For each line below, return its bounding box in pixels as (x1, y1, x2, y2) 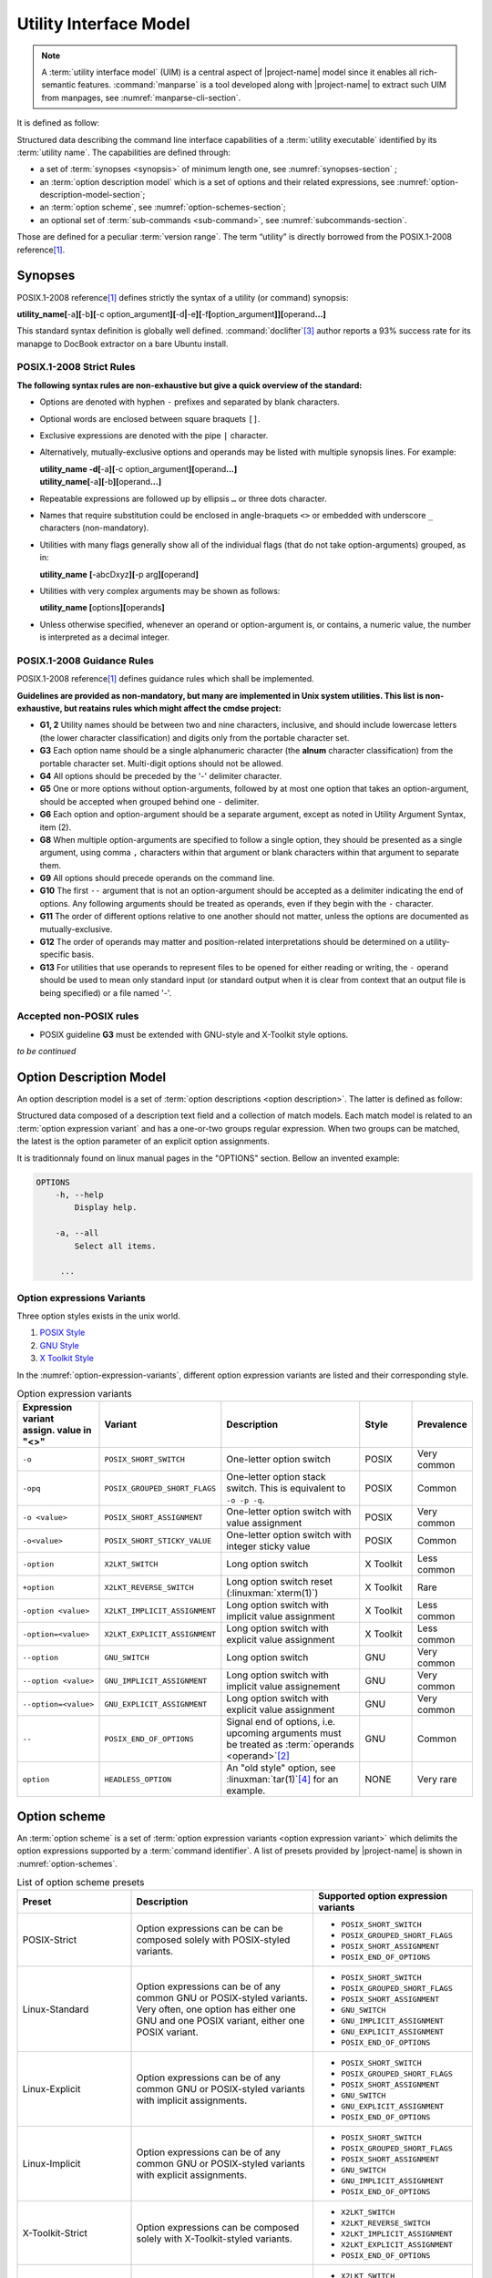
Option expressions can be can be (136, 1923, 283, 1935)
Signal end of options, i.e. (226, 1716, 336, 1729)
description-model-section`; (39, 190, 146, 200)
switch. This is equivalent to (226, 1482, 346, 1494)
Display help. (74, 1203, 138, 1213)
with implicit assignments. (136, 2094, 248, 2107)
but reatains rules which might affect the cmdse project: (64, 703, 282, 714)
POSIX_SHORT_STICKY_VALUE (104, 1535, 212, 1545)
